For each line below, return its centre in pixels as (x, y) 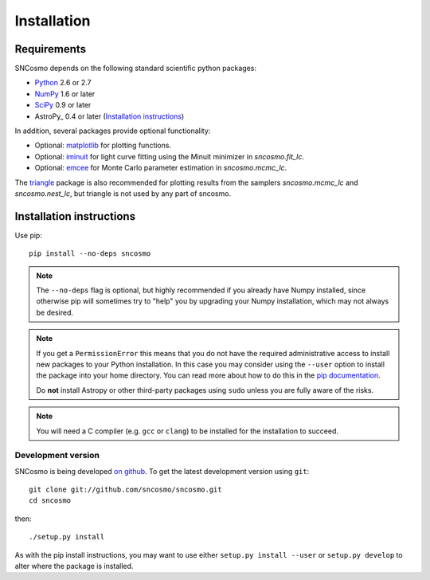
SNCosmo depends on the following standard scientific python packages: (136, 69)
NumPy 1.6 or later (65, 94)
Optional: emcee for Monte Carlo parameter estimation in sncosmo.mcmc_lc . (161, 168)
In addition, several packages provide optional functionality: (113, 131)
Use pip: (29, 235)
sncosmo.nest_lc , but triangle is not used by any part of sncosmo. (123, 193)
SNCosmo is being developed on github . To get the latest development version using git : (162, 471)
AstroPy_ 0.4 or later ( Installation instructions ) (109, 116)
